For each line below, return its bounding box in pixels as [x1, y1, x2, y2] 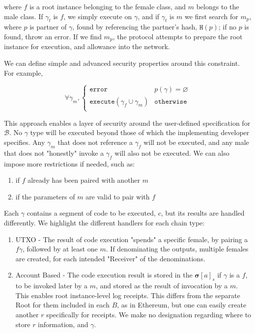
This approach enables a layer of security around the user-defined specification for [4, 117, 251, 128]
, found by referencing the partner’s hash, [72, 22, 198, 32]
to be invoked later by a [15, 280, 88, 291]
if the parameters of [15, 191, 75, 201]
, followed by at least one [22, 244, 98, 254]
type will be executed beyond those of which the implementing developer [30, 127, 250, 138]
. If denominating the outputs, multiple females [106, 244, 249, 254]
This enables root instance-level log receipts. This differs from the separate [15, 290, 240, 300]
